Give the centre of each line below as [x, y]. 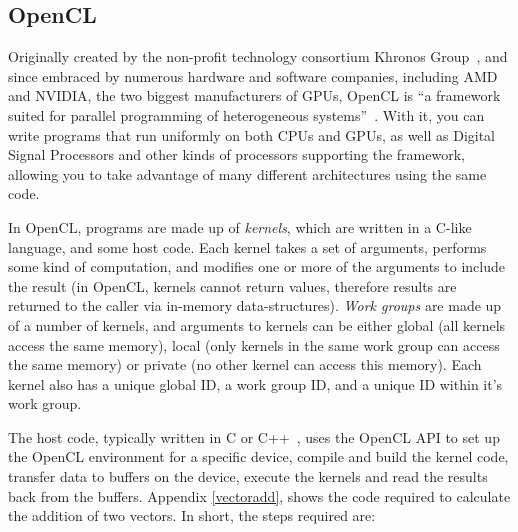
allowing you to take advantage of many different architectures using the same [247, 173]
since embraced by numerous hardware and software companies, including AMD [253, 75]
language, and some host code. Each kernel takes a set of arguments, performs [247, 246]
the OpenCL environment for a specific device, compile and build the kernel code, [258, 456]
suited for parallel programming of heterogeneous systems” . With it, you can [246, 114]
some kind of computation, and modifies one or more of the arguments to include [256, 266]
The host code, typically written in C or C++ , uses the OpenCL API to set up [254, 436]
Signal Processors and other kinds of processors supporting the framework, [236, 154]
